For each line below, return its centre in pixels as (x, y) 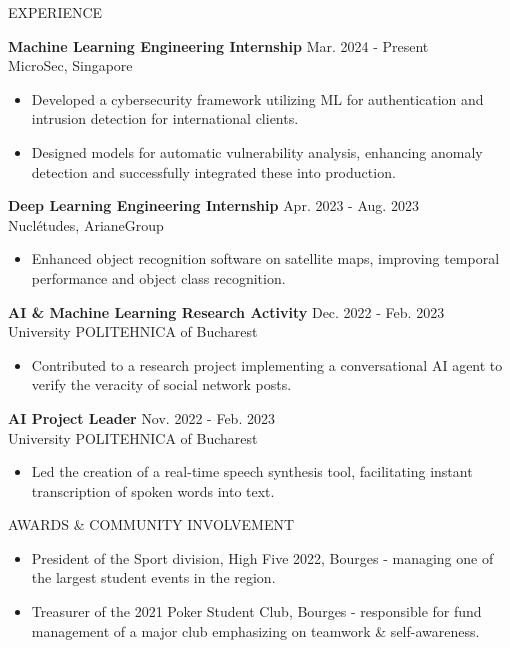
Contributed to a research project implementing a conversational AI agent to (267, 364)
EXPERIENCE (55, 12)
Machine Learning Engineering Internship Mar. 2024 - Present (218, 45)
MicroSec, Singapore (70, 65)
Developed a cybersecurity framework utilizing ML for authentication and (257, 98)
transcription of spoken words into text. (153, 490)
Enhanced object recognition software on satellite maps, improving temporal (265, 258)
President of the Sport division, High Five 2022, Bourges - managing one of (262, 557)
